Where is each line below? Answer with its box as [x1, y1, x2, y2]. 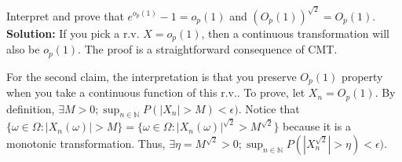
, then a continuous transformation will [201, 24, 389, 41]
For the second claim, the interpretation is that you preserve [6, 68, 297, 84]
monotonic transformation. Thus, [6, 134, 166, 151]
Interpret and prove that [6, 7, 124, 24]
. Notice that [238, 100, 300, 116]
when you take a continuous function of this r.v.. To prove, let [6, 84, 305, 101]
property [341, 68, 383, 84]
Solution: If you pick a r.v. [6, 24, 140, 41]
